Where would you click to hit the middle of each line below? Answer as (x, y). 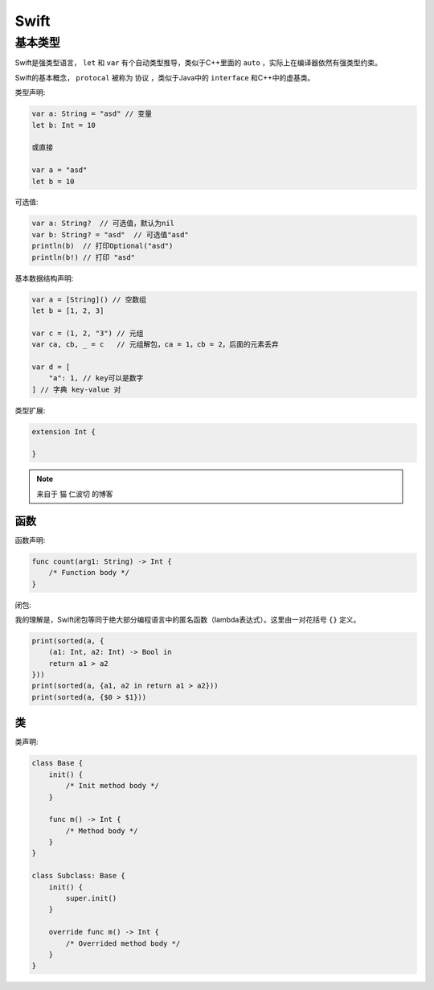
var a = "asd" (59, 170)
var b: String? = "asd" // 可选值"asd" (110, 234)
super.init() (91, 898)
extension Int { (64, 431)
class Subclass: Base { (79, 876)
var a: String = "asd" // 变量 (92, 114)
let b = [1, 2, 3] (68, 311)
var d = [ (51, 367)
